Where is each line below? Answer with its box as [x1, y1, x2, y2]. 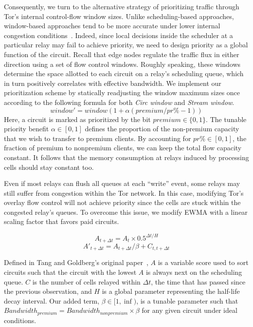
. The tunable [206, 114, 247, 124]
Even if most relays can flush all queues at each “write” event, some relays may [4, 178, 240, 188]
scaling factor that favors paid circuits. [4, 216, 119, 226]
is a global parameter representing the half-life [102, 286, 240, 296]
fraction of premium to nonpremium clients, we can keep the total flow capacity [4, 143, 242, 153]
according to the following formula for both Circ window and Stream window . [4, 97, 235, 107]
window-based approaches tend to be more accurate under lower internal [4, 20, 220, 31]
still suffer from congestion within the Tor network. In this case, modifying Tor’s [4, 187, 244, 198]
